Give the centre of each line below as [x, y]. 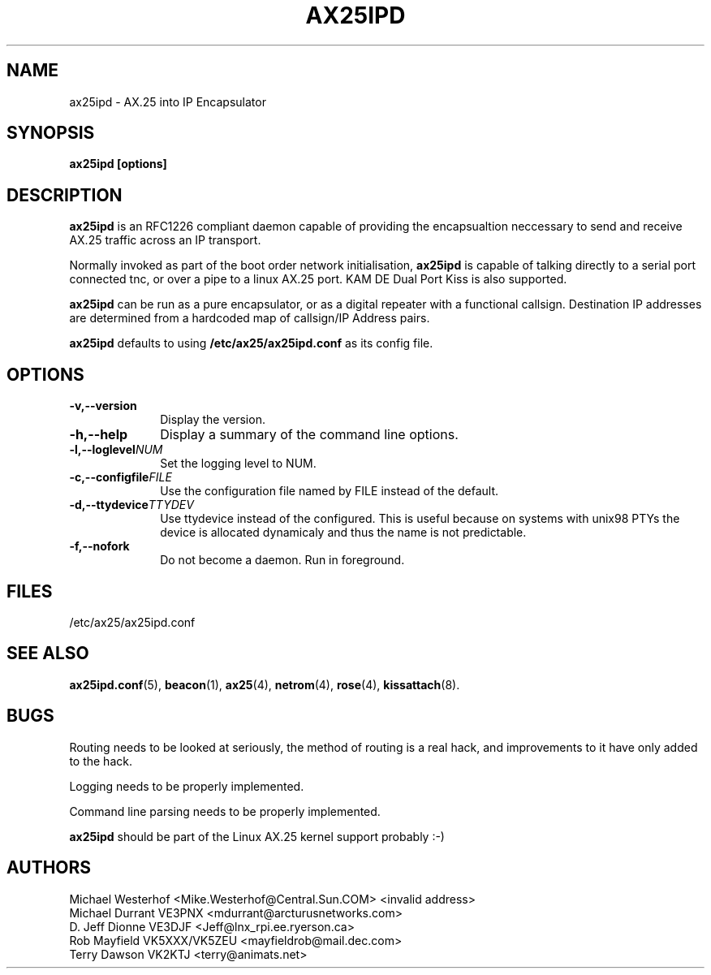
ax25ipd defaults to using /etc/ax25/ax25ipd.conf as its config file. [251, 343]
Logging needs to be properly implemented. [187, 786]
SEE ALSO [48, 654]
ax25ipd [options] [118, 164]
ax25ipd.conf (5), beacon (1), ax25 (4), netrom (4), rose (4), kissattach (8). [265, 684]
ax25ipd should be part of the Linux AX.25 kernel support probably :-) [257, 836]
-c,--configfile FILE [121, 477]
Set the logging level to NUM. [238, 464]
